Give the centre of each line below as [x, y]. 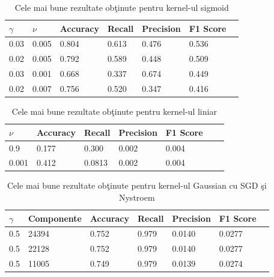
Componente [55, 218]
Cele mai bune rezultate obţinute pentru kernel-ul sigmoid [122, 7]
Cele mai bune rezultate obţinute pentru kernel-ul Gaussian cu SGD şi [137, 185]
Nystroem [137, 197]
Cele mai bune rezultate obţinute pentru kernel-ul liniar [114, 111]
